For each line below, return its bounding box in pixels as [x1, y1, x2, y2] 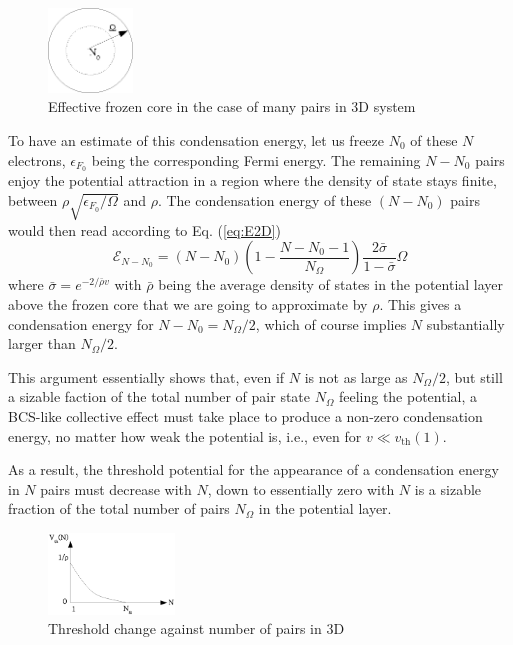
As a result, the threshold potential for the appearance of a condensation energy [8, 459, 499, 480]
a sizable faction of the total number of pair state [8, 386, 311, 407]
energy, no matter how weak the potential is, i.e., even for [8, 425, 362, 446]
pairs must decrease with [40, 478, 192, 499]
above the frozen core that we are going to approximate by [8, 293, 368, 314]
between [8, 190, 58, 211]
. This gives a [379, 293, 462, 314]
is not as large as [304, 366, 408, 387]
